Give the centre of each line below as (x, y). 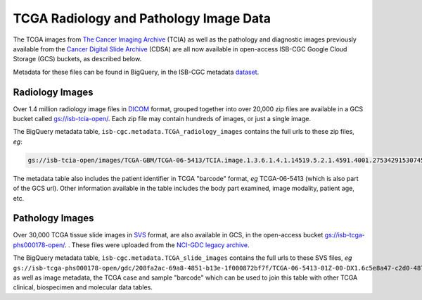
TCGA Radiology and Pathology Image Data (142, 18)
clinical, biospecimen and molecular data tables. (83, 287)
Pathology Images (53, 218)
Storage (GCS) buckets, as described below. (77, 59)
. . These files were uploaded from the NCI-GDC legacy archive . (157, 245)
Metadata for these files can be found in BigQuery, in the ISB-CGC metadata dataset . (136, 72)
